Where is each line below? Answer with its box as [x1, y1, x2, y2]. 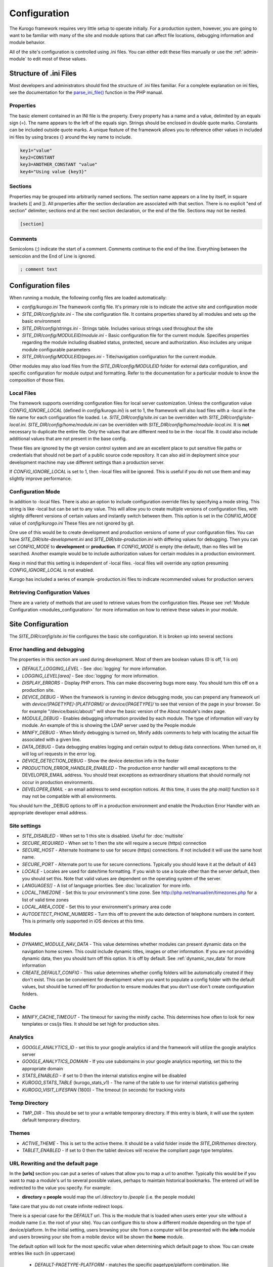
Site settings [9, 822, 41, 829]
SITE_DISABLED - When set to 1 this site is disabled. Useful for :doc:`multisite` [22, 833, 185, 839]
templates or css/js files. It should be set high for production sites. [22, 1021, 160, 1027]
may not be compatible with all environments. [22, 793, 117, 799]
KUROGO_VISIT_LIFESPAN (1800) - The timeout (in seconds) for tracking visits [22, 1087, 186, 1093]
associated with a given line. [22, 736, 81, 742]
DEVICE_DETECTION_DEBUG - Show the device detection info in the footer [22, 758, 179, 764]
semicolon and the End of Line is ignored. [9, 253, 96, 259]
